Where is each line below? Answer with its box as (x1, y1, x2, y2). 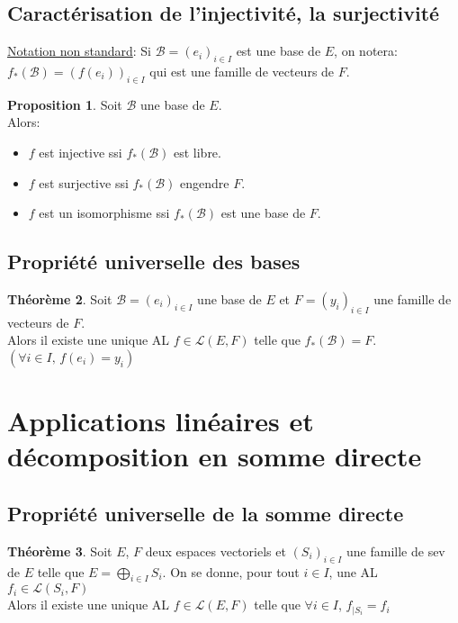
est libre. (173, 142, 221, 161)
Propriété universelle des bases (7, 248, 301, 275)
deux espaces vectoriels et (145, 541, 286, 560)
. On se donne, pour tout (162, 562, 300, 581)
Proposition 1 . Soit (7, 95, 122, 113)
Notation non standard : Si (7, 41, 151, 60)
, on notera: (334, 41, 398, 60)
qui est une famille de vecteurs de (149, 62, 335, 80)
